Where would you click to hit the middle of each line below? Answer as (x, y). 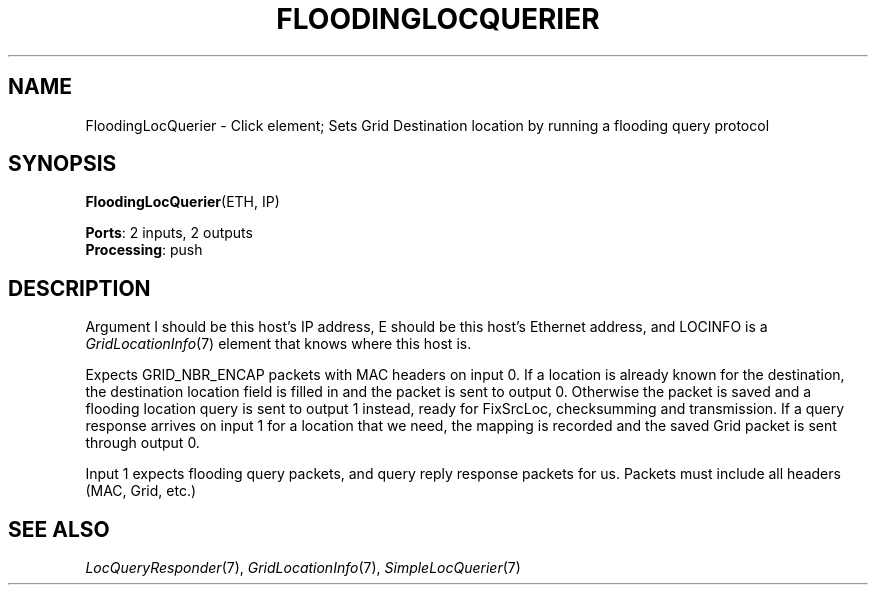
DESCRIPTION (79, 288)
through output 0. (142, 443)
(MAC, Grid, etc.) (141, 491)
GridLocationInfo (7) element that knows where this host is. (278, 344)
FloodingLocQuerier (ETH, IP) (182, 202)
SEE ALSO (59, 529)
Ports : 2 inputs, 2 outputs (169, 233)
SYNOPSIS (62, 164)
